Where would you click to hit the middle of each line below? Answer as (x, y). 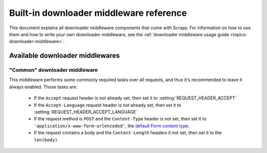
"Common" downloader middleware (54, 70)
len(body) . (46, 140)
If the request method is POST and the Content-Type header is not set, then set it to (120, 119)
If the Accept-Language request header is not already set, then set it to (108, 105)
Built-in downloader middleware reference (98, 13)
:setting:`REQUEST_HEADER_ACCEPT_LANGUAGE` (86, 112)
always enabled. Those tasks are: (43, 87)
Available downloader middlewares (65, 56)
